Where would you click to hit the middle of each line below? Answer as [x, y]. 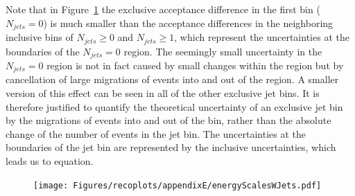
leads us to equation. [50, 160]
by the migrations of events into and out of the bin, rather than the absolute [168, 120]
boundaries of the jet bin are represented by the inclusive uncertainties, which [171, 147]
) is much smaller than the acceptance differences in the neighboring [188, 23]
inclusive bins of [40, 37]
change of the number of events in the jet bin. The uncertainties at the [156, 133]
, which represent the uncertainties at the [262, 37]
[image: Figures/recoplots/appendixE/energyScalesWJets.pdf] [177, 185]
